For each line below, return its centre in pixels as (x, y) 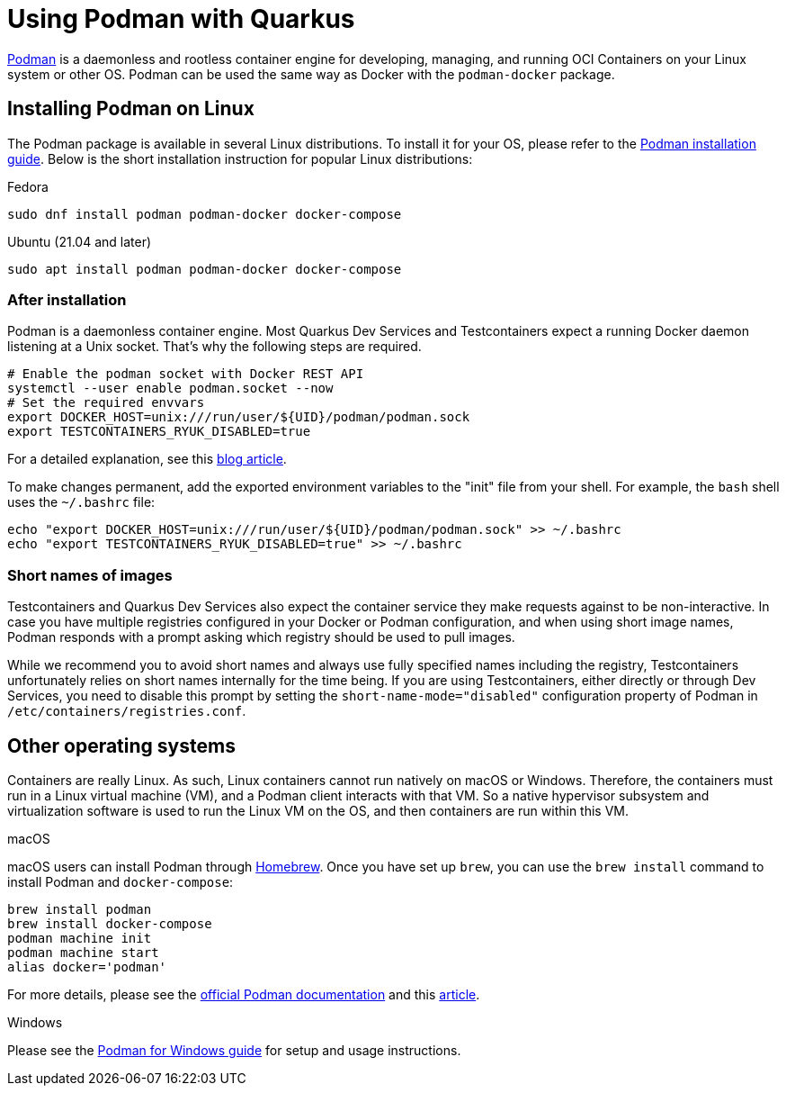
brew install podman (80, 909)
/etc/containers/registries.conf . (127, 711)
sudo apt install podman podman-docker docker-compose (205, 269)
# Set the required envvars (106, 403)
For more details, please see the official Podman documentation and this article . (244, 994)
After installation (67, 299)
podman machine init (80, 938)
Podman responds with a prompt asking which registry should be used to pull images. (261, 637)
